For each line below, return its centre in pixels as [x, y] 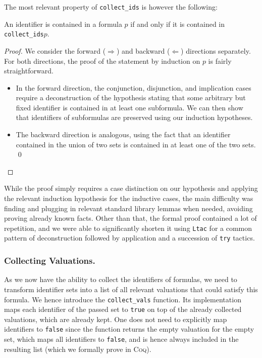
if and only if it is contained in [178, 24]
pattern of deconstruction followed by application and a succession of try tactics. [129, 238]
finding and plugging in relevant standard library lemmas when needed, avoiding [128, 208]
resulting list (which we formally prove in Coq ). [78, 349]
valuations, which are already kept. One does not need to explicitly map [116, 319]
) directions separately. [216, 50]
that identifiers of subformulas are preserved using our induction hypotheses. [134, 117]
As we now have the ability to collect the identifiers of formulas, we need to [121, 279]
